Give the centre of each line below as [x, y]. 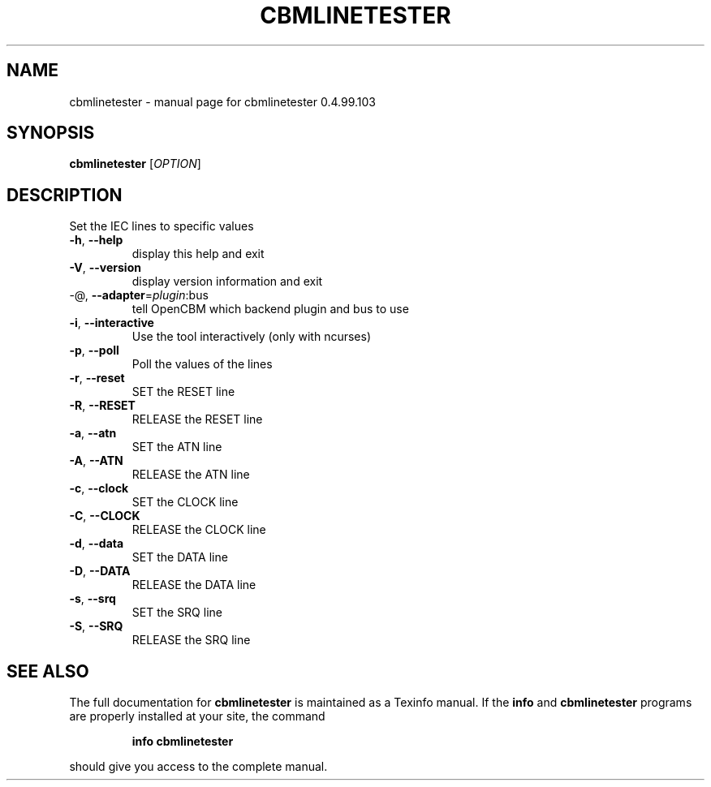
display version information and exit [227, 282]
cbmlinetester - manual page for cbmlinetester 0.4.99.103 [223, 101]
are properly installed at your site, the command [197, 716]
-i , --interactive [112, 323]
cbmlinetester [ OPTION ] [135, 164]
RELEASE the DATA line [194, 585]
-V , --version [105, 268]
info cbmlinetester [183, 742]
